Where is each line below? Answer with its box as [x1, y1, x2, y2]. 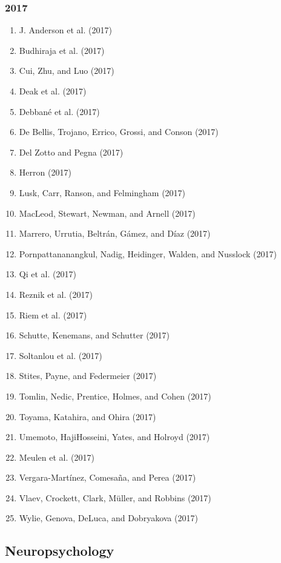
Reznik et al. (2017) [19, 288, 93, 300]
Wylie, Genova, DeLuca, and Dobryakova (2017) [19, 512, 198, 524]
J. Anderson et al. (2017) [19, 24, 112, 36]
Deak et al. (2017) [19, 85, 87, 97]
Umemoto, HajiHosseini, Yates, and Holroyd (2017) [19, 430, 210, 443]
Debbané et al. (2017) [19, 105, 100, 117]
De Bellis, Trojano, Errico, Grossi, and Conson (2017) [19, 125, 219, 138]
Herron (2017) [19, 166, 71, 179]
